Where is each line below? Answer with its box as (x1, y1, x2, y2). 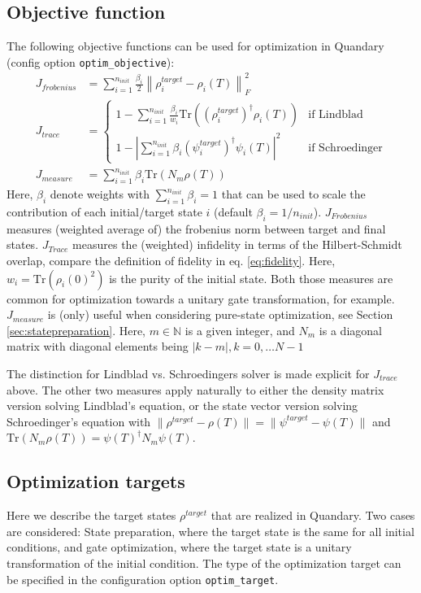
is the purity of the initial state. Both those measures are (109, 269, 393, 286)
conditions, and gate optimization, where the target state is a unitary (7, 538, 352, 556)
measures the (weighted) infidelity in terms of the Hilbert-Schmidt (72, 236, 402, 253)
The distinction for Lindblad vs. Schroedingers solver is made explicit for (7, 364, 370, 382)
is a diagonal (319, 321, 382, 338)
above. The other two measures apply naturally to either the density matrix (7, 381, 384, 398)
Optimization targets (7, 469, 185, 494)
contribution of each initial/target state (7, 203, 202, 220)
